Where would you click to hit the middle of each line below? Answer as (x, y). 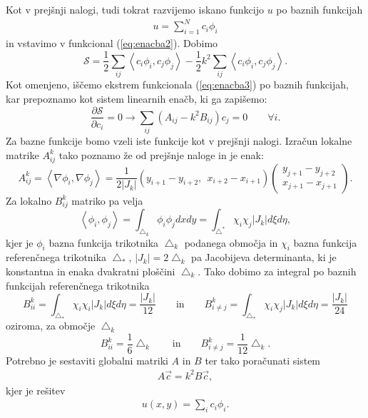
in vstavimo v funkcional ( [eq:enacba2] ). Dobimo (112, 42)
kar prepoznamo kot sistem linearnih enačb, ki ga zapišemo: (137, 98)
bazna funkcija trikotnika (104, 242)
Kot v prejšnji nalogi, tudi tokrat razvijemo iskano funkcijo (135, 9)
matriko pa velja (107, 200)
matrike (22, 154)
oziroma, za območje (51, 326)
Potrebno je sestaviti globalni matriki (87, 360)
